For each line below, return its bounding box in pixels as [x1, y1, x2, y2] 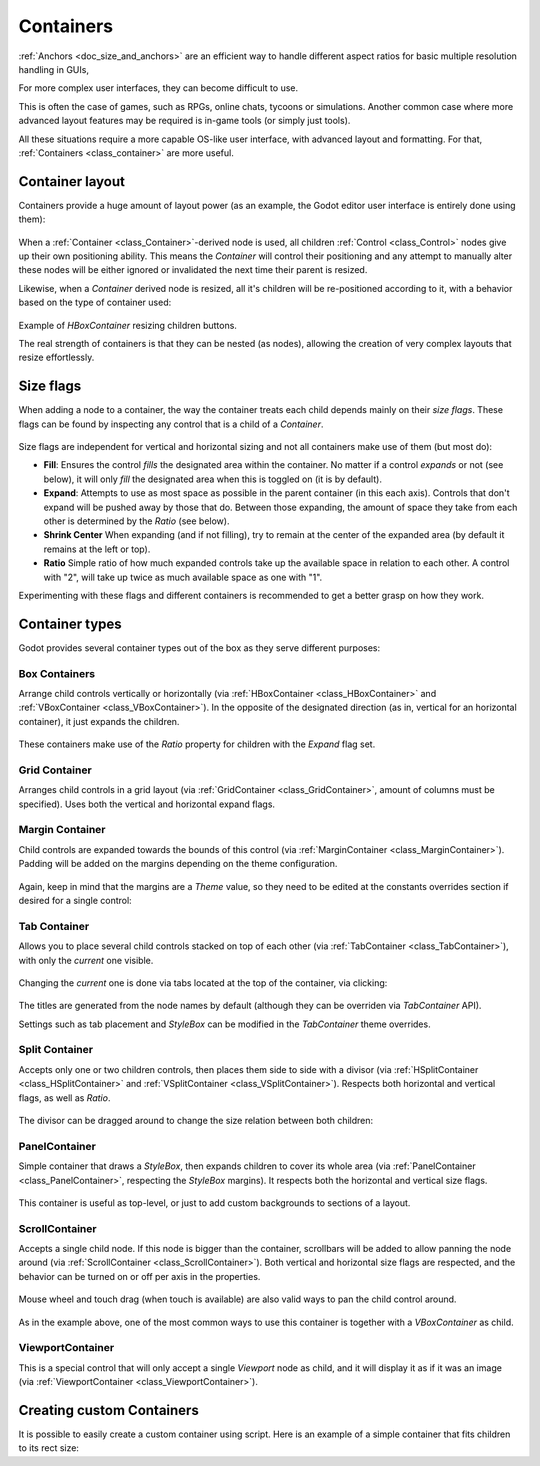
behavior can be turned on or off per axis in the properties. [18, 1270, 261, 1282]
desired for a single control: [18, 894, 132, 906]
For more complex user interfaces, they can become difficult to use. [18, 82, 299, 94]
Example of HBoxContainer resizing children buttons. [18, 319, 237, 331]
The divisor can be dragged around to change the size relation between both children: [18, 1114, 374, 1126]
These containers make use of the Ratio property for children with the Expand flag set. [18, 738, 376, 750]
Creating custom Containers [18, 1401, 199, 1419]
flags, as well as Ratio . [18, 1091, 111, 1104]
